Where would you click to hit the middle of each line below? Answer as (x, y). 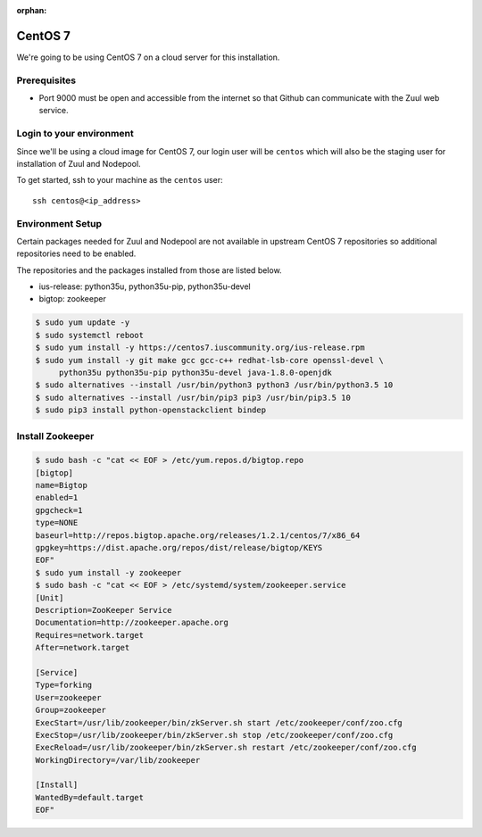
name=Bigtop (62, 485)
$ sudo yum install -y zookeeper (108, 572)
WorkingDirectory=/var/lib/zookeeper (118, 760)
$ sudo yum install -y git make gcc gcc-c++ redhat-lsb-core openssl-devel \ (209, 360)
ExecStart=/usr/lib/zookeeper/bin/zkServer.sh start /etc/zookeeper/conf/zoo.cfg (219, 722)
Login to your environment (75, 134)
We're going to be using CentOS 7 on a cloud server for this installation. (148, 57)
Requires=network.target (90, 635)
